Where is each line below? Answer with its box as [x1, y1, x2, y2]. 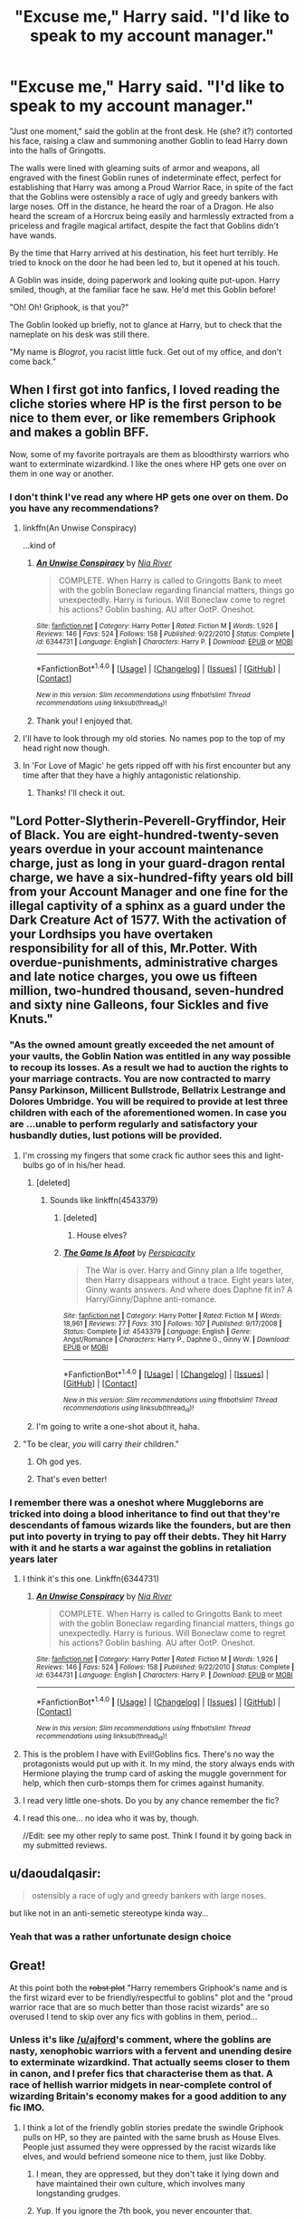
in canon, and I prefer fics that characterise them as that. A [9, 2067, 273, 2080]
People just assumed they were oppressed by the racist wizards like [22, 2141, 277, 2152]
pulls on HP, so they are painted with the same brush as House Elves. [22, 2131, 281, 2142]
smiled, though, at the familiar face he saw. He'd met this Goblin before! [9, 283, 277, 295]
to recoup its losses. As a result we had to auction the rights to [9, 1061, 290, 1074]
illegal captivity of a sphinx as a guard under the [9, 898, 287, 914]
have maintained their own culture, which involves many [35, 2177, 246, 2188]
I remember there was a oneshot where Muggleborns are [9, 1496, 264, 1508]
